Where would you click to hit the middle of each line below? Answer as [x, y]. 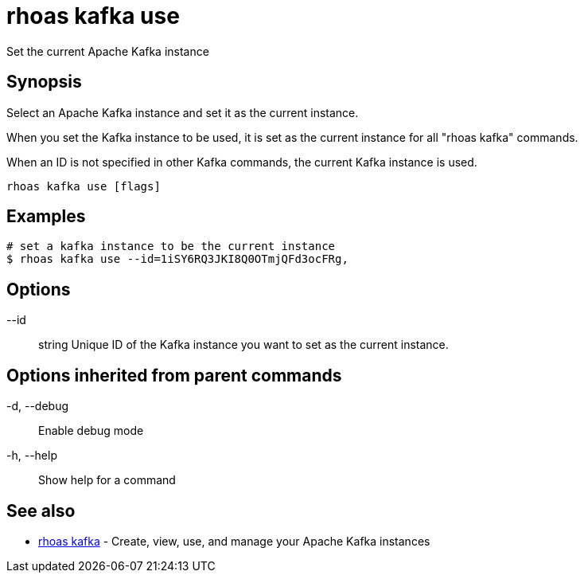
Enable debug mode [91, 431]
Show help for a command [107, 480]
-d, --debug [38, 406]
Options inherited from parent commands [174, 375]
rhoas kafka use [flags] [84, 186]
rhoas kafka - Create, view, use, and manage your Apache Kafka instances [234, 541]
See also [41, 511]
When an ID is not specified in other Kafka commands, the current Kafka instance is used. [242, 162]
